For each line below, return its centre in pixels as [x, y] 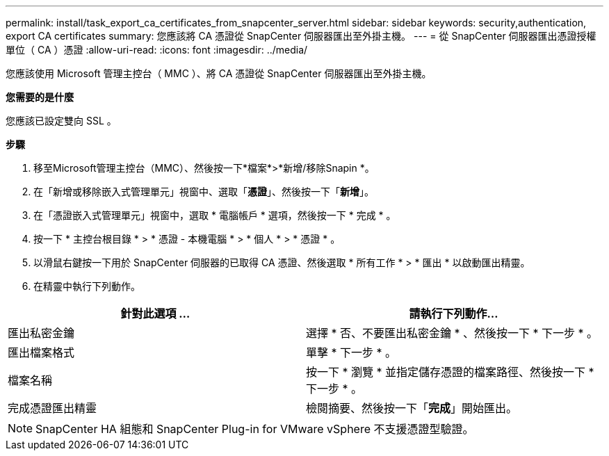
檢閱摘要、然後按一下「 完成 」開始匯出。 [412, 408]
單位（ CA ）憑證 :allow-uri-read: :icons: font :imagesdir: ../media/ [157, 50]
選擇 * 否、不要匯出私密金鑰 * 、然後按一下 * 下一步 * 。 [452, 333]
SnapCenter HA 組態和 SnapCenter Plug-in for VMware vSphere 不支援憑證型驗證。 [255, 429]
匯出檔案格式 [41, 352]
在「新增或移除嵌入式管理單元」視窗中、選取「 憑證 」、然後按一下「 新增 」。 [204, 192]
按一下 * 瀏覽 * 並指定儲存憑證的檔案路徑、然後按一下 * [450, 372]
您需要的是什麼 [40, 97]
